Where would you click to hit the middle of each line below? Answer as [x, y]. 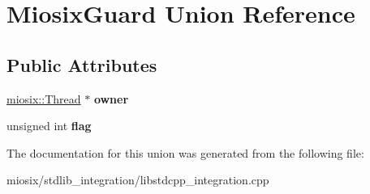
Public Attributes [82, 64]
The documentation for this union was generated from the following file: [185, 152]
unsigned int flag [49, 126]
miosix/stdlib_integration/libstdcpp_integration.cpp [138, 180]
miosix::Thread [44, 98]
